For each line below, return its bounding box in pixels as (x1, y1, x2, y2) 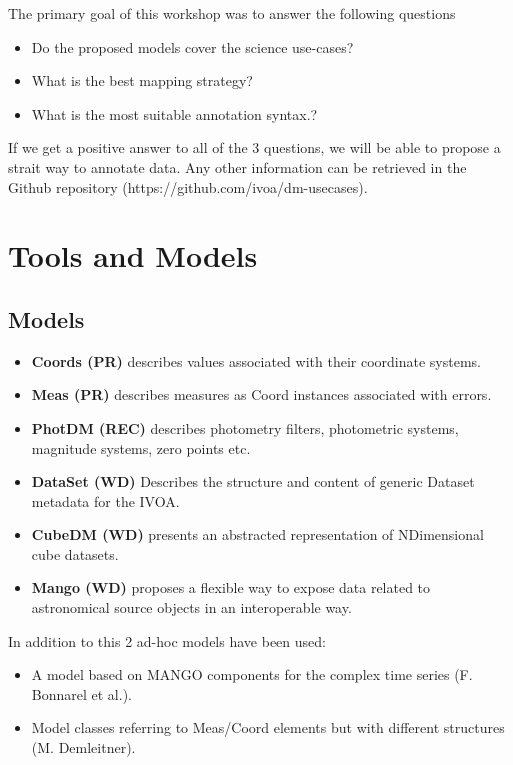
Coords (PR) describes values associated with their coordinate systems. (31, 350, 481, 371)
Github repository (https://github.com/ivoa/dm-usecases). (8, 176, 368, 197)
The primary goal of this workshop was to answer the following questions (8, 3, 456, 23)
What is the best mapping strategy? (31, 70, 253, 91)
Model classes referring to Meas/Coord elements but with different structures (31, 717, 505, 738)
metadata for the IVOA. (31, 490, 180, 511)
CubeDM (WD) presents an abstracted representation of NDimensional (31, 524, 484, 545)
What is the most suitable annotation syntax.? (31, 103, 318, 124)
